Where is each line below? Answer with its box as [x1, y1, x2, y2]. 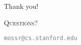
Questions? [4, 17, 38, 27]
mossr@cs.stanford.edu [4, 35, 78, 42]
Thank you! [4, 1, 39, 11]
